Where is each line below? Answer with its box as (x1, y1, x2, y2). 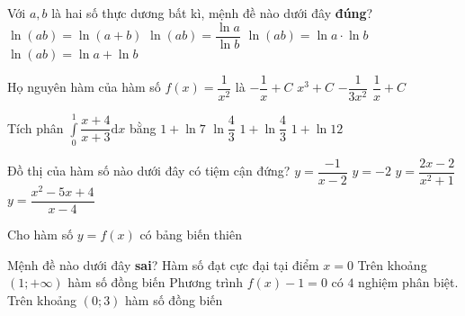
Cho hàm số (7, 225, 74, 244)
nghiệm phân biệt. (358, 273, 459, 292)
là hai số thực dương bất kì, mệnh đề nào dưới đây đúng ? (51, 4, 373, 22)
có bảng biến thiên (139, 225, 242, 244)
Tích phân (7, 118, 64, 137)
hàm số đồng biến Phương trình (67, 273, 244, 292)
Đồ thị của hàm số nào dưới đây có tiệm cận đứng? (7, 161, 291, 180)
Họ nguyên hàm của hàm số (7, 77, 161, 96)
